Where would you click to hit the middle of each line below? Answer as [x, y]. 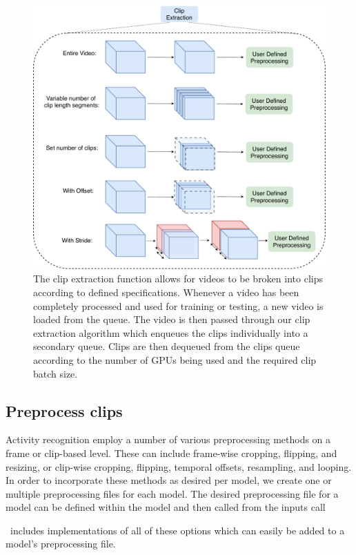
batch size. [56, 373]
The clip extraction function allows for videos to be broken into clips [178, 279]
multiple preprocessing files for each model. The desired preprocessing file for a [172, 493]
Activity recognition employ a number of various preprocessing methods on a [168, 439]
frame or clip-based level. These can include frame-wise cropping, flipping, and [171, 452]
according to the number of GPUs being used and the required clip [175, 359]
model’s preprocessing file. [61, 544]
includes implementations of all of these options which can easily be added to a [177, 530]
